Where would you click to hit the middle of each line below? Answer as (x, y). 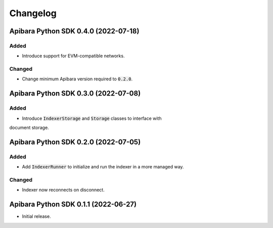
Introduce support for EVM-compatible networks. (73, 56)
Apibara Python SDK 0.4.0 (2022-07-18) (74, 31)
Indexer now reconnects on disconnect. (63, 190)
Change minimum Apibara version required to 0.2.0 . (77, 79)
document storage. (29, 127)
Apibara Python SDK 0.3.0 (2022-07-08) (75, 94)
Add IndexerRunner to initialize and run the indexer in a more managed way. (103, 167)
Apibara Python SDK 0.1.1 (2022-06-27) (73, 204)
